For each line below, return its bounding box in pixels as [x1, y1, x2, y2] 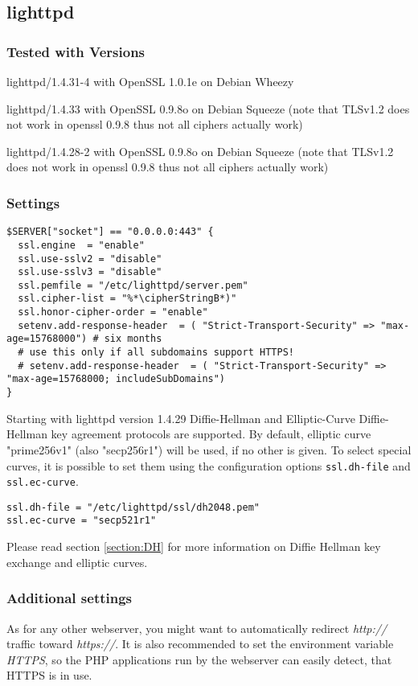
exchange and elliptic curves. [6, 553, 148, 570]
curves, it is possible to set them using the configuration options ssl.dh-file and [6, 457, 411, 474]
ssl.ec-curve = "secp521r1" [6, 515, 157, 527]
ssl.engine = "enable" [18, 239, 145, 251]
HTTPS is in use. [6, 667, 92, 684]
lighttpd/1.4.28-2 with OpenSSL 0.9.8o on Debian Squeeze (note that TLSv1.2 [6, 142, 394, 159]
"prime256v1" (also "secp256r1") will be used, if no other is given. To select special [6, 441, 412, 458]
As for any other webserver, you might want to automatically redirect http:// [6, 619, 387, 636]
